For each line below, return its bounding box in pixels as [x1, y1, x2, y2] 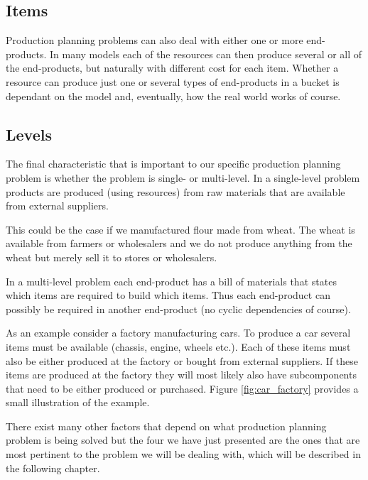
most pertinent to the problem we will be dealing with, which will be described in [6, 447, 361, 462]
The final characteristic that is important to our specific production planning [6, 156, 341, 171]
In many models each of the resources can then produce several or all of [49, 46, 362, 61]
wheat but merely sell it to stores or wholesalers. [6, 249, 217, 264]
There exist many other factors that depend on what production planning [6, 418, 327, 433]
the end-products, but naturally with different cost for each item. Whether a [6, 60, 339, 75]
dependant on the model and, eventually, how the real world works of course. [6, 88, 341, 103]
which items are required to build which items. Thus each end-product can [6, 288, 330, 302]
